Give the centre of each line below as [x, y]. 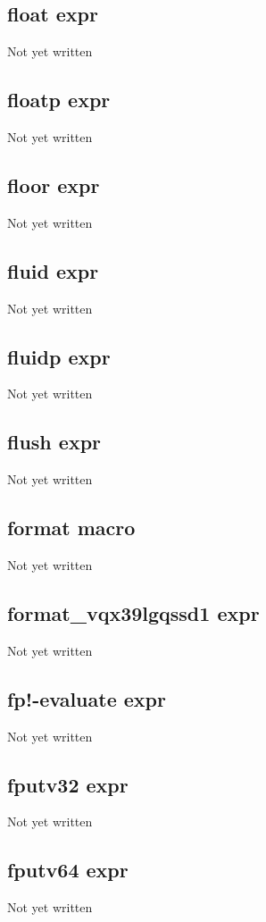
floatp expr [59, 100]
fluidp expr [59, 356]
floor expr [54, 184]
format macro [71, 528]
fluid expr [53, 270]
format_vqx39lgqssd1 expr [133, 612]
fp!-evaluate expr [87, 698]
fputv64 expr [68, 870]
